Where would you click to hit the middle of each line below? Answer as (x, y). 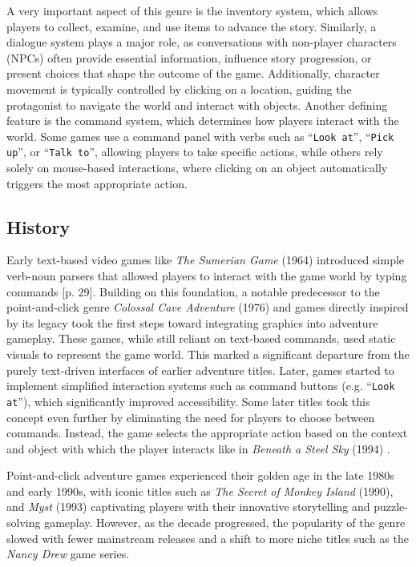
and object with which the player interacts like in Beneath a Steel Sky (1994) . (198, 448)
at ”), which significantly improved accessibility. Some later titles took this (188, 401)
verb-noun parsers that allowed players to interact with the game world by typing (207, 276)
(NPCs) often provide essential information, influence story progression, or (189, 57)
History (38, 226)
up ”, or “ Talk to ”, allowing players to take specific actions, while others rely (195, 152)
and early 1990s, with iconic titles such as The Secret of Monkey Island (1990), (200, 491)
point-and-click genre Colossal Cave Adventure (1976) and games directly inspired (208, 307)
